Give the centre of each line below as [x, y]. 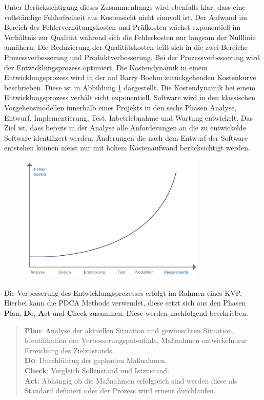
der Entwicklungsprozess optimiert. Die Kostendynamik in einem [106, 67]
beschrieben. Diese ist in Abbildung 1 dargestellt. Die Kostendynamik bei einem [130, 87]
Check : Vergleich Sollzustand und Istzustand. [97, 370]
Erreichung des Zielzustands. [69, 350]
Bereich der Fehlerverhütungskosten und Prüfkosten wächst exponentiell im [123, 27]
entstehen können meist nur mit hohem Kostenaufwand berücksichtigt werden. [127, 148]
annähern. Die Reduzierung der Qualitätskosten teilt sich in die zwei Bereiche [126, 47]
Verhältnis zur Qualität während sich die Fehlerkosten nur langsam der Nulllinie [130, 37]
